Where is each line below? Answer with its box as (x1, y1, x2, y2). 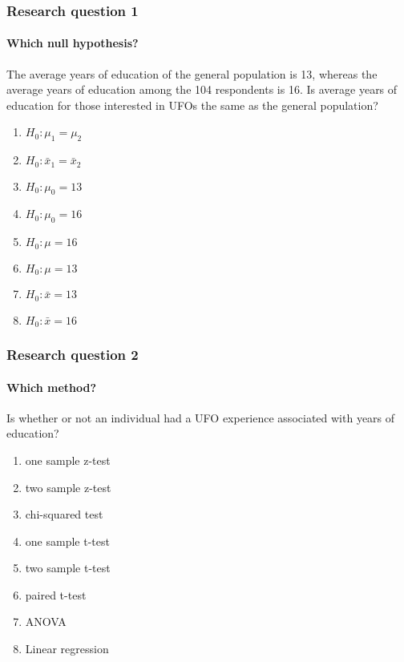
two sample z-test (25, 478, 111, 495)
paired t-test (25, 586, 87, 603)
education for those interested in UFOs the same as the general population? (6, 96, 378, 113)
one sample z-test (25, 451, 111, 468)
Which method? (6, 378, 97, 395)
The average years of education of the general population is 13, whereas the (6, 65, 378, 82)
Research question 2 (6, 345, 139, 364)
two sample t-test (25, 559, 111, 576)
